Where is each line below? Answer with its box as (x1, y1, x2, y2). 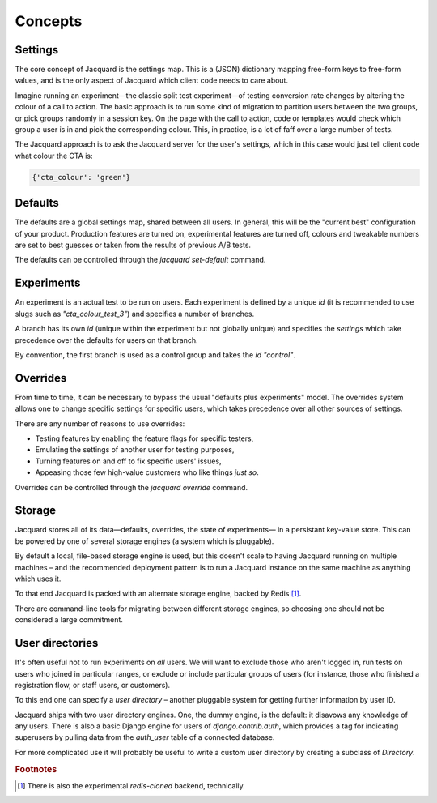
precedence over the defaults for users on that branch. (15, 335, 198, 344)
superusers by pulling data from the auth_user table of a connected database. (15, 733, 275, 742)
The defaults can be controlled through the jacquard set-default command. (15, 255, 266, 265)
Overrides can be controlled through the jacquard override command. (15, 482, 248, 492)
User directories (15, 636, 99, 650)
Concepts (15, 12, 83, 30)
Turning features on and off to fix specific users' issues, (35, 456, 222, 466)
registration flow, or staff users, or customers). (15, 680, 171, 690)
